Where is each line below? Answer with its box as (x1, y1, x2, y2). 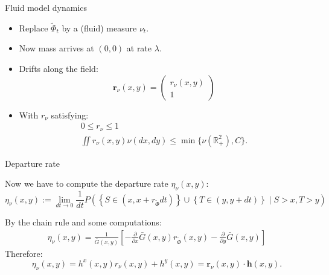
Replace (19, 21, 48, 34)
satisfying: (51, 108, 89, 121)
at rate (126, 42, 152, 54)
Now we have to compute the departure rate (5, 177, 168, 190)
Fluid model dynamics (5, 1, 88, 13)
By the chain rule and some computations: (5, 216, 162, 228)
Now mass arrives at (19, 42, 94, 54)
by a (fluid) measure (62, 21, 137, 34)
